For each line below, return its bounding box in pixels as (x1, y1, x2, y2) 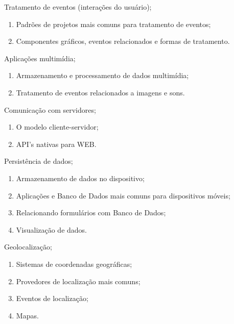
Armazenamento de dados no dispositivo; (16, 172, 145, 183)
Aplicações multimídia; (4, 53, 76, 63)
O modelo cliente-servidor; (16, 121, 99, 132)
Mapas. (16, 310, 39, 320)
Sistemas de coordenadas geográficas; (16, 258, 132, 269)
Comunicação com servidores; (4, 104, 96, 115)
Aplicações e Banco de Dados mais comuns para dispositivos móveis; (16, 190, 230, 201)
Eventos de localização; (16, 293, 88, 304)
